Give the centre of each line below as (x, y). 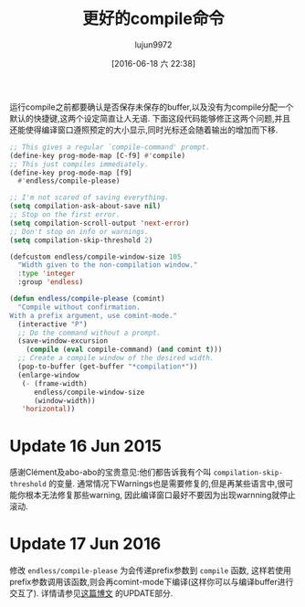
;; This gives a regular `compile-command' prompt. (110, 147)
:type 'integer (47, 274)
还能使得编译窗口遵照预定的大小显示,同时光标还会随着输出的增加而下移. (144, 130)
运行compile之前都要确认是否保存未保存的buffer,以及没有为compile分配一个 (152, 107)
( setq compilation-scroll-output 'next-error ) (100, 223)
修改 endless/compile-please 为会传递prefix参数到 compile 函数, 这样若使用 (151, 570)
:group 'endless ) (51, 282)
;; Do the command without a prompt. (89, 333)
